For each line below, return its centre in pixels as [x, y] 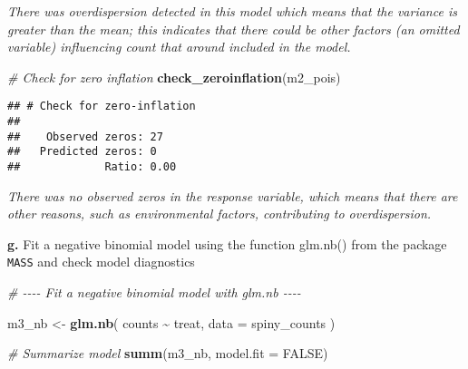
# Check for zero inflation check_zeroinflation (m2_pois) [174, 77]
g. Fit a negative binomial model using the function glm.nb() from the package [227, 243]
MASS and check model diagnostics [101, 262]
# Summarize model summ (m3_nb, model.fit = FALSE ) [168, 353]
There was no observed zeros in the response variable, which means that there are [233, 195]
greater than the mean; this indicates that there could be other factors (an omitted [234, 29]
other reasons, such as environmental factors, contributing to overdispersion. [219, 214]
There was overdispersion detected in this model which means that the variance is [232, 11]
